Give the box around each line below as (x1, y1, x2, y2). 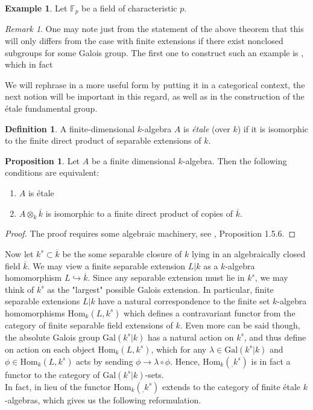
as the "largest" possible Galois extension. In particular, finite (47, 283, 274, 295)
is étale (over (183, 122, 230, 135)
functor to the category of (5, 368, 100, 380)
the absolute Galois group (5, 330, 100, 343)
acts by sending (76, 354, 133, 367)
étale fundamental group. (5, 102, 98, 115)
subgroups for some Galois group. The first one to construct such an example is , (5, 46, 304, 59)
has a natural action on (147, 330, 234, 343)
